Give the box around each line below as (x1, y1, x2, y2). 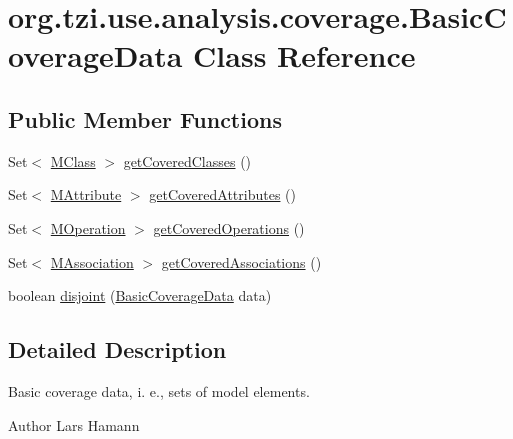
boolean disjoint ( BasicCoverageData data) (8, 285, 272, 306)
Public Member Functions (8, 103, 282, 134)
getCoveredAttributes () (149, 184, 297, 205)
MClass (50, 150, 96, 171)
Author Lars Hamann (8, 414, 140, 435)
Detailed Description (8, 334, 227, 365)
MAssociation (50, 251, 134, 272)
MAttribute (50, 184, 122, 205)
